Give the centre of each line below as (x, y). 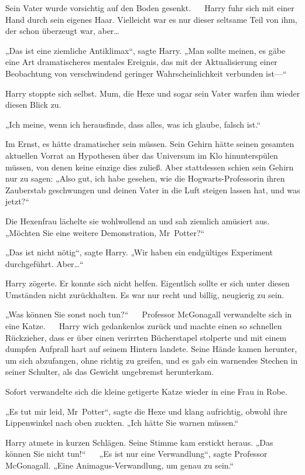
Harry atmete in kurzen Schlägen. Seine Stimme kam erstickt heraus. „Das (139, 442)
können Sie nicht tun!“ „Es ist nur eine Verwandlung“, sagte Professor (136, 454)
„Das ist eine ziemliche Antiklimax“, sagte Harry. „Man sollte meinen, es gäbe (145, 50)
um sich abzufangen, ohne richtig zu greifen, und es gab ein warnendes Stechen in (152, 360)
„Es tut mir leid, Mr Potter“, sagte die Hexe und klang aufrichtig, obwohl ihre (146, 411)
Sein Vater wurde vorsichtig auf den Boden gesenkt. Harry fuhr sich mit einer (150, 8)
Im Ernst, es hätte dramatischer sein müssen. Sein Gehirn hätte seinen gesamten (150, 144)
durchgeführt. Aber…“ (44, 263)
